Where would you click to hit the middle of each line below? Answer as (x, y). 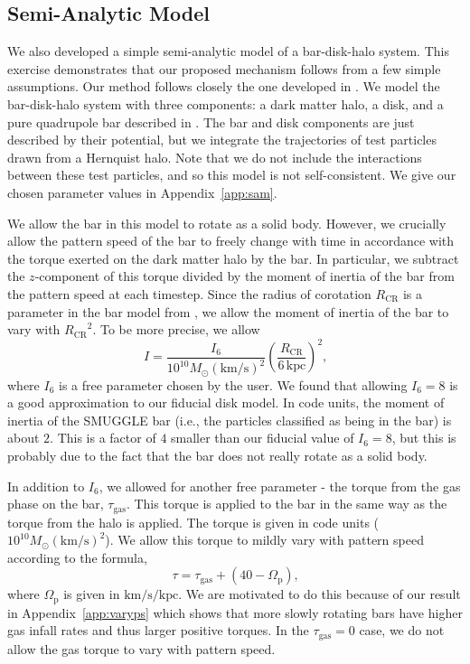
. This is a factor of (103, 438)
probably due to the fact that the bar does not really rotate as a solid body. (217, 455)
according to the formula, (77, 557)
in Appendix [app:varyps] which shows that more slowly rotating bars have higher (235, 612)
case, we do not (402, 630)
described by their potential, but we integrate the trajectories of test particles (222, 140)
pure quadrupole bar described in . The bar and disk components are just (211, 122)
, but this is (424, 438)
